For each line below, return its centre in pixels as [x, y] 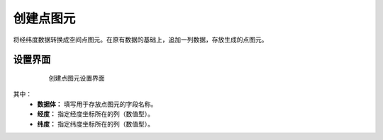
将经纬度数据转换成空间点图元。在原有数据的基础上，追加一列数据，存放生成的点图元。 [140, 40]
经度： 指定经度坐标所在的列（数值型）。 [95, 114]
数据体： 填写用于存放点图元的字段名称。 [97, 104]
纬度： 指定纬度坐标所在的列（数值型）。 [95, 124]
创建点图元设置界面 [77, 78]
